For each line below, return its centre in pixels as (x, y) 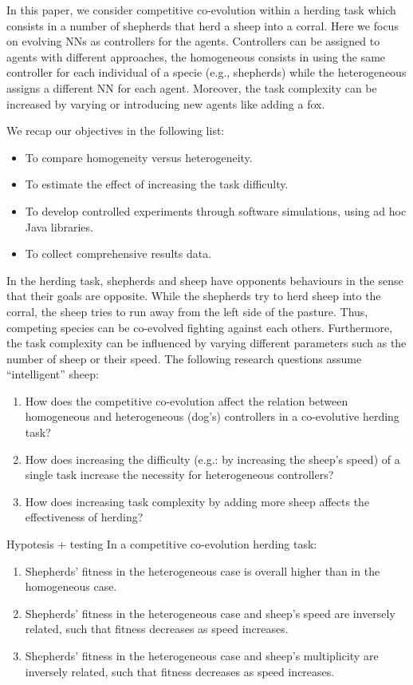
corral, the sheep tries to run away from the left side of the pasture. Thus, (187, 311)
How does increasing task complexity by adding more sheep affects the (197, 501)
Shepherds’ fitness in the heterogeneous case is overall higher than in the (203, 570)
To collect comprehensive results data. (118, 253)
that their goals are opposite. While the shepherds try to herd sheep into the (194, 296)
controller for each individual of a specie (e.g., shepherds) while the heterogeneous (206, 72)
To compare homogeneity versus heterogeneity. (139, 157)
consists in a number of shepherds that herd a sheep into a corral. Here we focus (203, 25)
